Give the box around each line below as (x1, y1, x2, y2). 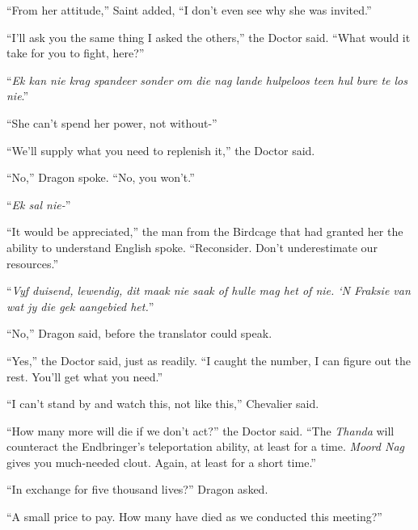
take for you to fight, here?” (6, 44, 145, 61)
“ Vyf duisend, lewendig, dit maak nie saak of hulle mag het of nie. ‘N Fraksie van (6, 282, 411, 299)
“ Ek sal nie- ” (6, 196, 71, 212)
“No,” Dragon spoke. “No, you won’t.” (6, 169, 195, 186)
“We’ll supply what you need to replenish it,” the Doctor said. (6, 141, 315, 158)
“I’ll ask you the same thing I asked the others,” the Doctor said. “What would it (6, 28, 411, 45)
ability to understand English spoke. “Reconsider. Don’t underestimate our (6, 238, 378, 255)
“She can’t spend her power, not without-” (6, 114, 217, 131)
